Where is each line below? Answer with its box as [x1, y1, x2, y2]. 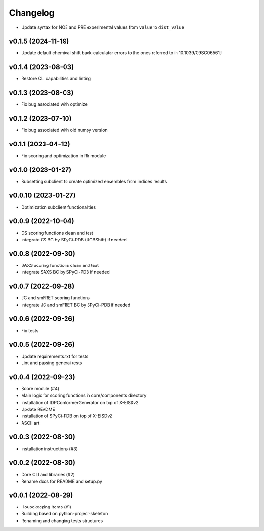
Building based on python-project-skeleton [21, 511, 108, 517]
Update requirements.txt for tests [21, 353, 88, 359]
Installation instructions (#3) [21, 446, 78, 452]
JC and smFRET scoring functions [21, 295, 90, 301]
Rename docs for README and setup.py [21, 478, 103, 484]
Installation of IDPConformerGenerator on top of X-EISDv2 [21, 399, 139, 405]
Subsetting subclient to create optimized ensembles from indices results [21, 178, 167, 184]
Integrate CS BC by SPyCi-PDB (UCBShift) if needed [21, 237, 127, 242]
